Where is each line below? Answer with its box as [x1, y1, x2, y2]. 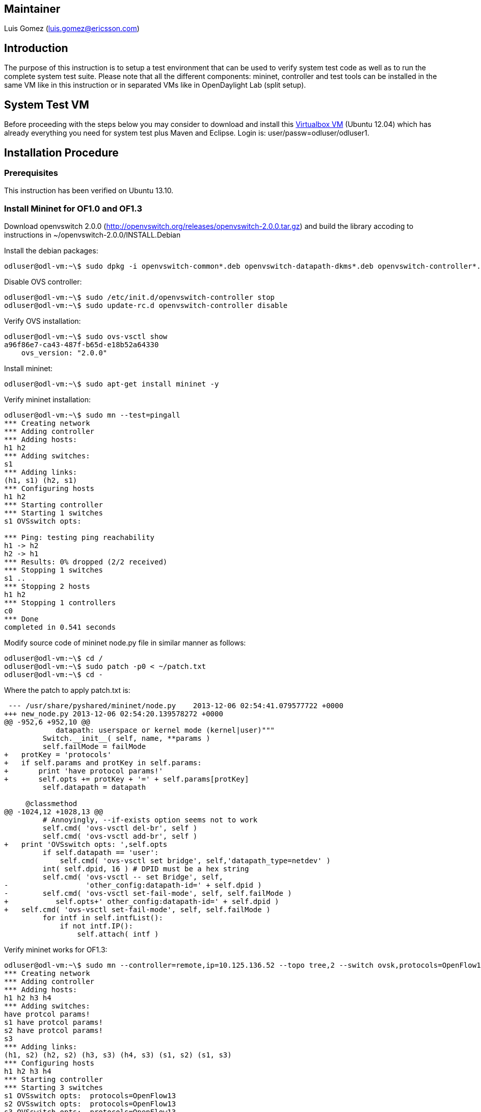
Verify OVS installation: [4, 317, 81, 326]
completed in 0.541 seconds [4, 623, 116, 632]
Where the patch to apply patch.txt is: [4, 686, 130, 695]
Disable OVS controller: [4, 277, 82, 287]
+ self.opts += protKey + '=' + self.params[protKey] [4, 775, 249, 784]
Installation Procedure [4, 146, 119, 159]
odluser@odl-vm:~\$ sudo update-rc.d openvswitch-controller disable [4, 301, 288, 310]
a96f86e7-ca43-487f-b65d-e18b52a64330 [4, 341, 159, 349]
